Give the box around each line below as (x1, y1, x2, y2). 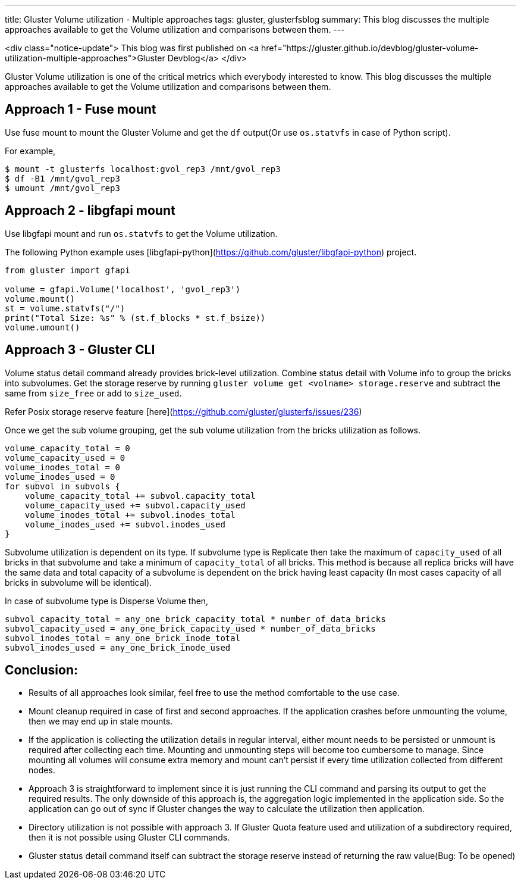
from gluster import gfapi (5, 265, 130, 275)
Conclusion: (5, 662, 79, 677)
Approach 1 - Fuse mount (5, 102, 156, 117)
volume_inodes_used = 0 (5, 471, 115, 482)
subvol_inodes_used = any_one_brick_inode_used (5, 642, 231, 652)
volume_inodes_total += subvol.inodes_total (24, 510, 236, 520)
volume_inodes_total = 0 (5, 462, 120, 472)
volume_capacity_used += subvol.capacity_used (24, 500, 246, 510)
